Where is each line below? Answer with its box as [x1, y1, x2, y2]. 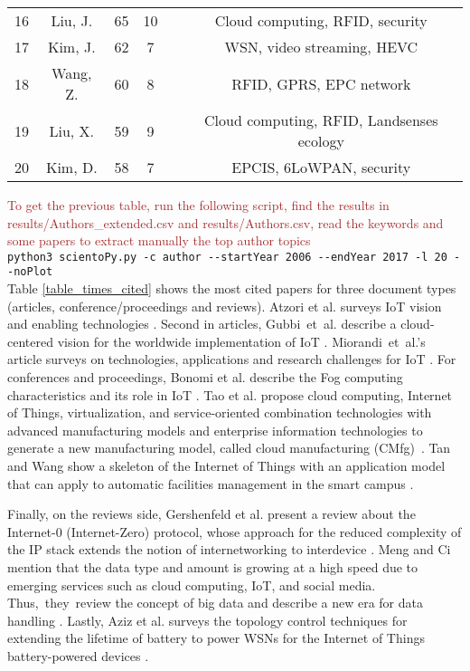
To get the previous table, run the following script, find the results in [7, 196, 390, 214]
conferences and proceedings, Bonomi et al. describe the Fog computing [7, 368, 403, 387]
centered [7, 331, 53, 350]
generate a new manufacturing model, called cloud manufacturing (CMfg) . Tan [7, 438, 451, 457]
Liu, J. [51, 10, 93, 31]
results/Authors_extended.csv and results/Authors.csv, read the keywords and [7, 213, 444, 232]
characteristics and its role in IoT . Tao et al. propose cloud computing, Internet [7, 385, 453, 404]
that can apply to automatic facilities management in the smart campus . [7, 474, 414, 493]
